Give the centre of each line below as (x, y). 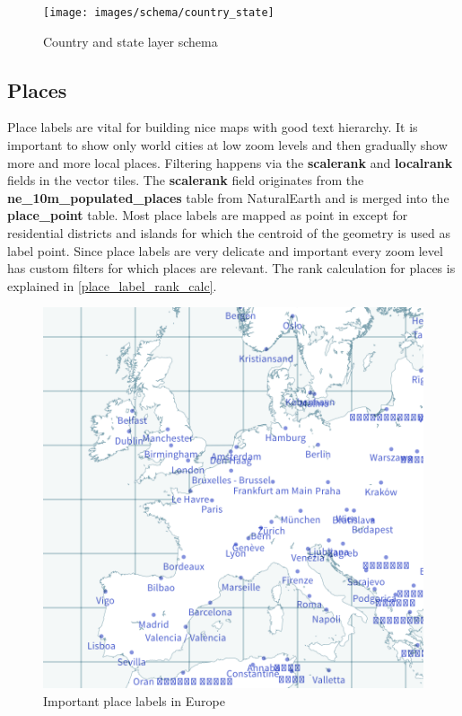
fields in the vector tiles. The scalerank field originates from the (186, 180)
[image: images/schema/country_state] (159, 13)
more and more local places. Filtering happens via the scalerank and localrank (230, 162)
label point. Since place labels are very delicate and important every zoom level (225, 250)
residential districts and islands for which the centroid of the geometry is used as (229, 233)
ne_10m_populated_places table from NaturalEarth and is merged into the (228, 197)
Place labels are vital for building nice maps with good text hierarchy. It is (213, 127)
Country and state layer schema (131, 41)
